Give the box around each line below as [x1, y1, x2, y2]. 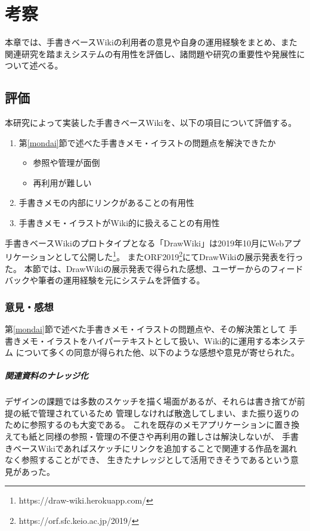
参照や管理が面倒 [33, 156, 100, 169]
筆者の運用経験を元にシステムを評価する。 [38, 274, 205, 286]
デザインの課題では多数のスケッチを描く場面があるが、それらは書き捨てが [5, 395, 297, 407]
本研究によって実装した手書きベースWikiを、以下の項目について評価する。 [5, 116, 297, 129]
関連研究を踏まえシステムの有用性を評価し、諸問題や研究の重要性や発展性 [5, 47, 297, 60]
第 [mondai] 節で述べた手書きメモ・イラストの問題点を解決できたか [18, 136, 276, 149]
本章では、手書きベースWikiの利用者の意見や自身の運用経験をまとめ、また [5, 36, 297, 48]
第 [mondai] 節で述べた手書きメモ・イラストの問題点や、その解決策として [5, 322, 286, 335]
